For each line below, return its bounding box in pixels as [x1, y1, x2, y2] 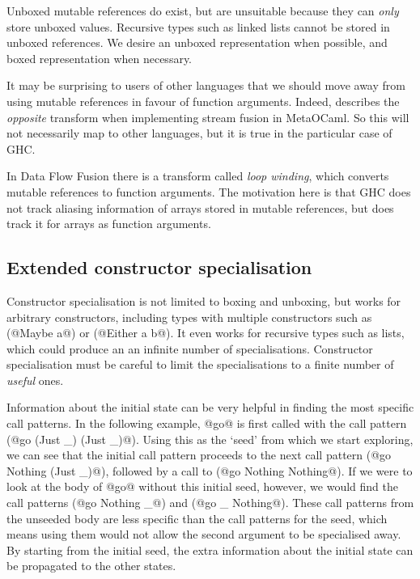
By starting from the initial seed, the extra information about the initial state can [6, 541, 414, 558]
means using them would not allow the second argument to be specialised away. [6, 526, 401, 543]
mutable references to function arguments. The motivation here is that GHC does [6, 183, 411, 200]
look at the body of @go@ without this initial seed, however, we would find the [6, 478, 398, 495]
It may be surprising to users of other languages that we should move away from [6, 77, 405, 94]
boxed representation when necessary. [6, 49, 193, 66]
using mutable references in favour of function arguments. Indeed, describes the [6, 92, 400, 109]
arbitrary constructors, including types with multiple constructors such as [6, 308, 372, 325]
